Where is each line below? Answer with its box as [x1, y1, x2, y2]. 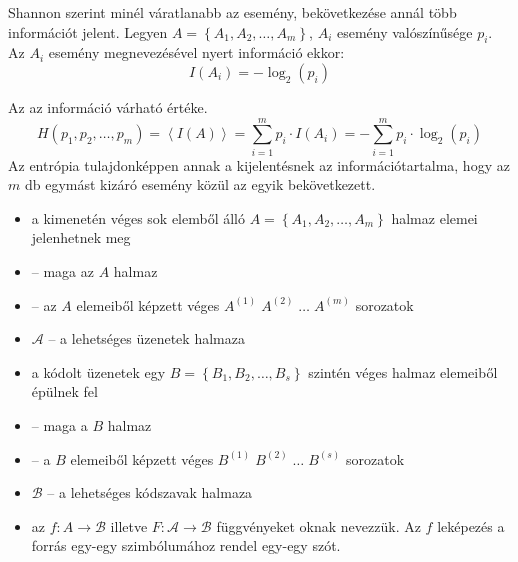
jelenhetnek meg [31, 227, 131, 248]
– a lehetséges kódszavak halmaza [47, 482, 253, 503]
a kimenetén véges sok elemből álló [31, 207, 246, 228]
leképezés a [437, 515, 505, 536]
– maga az [31, 261, 94, 282]
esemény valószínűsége [336, 21, 473, 42]
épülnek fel [31, 381, 98, 402]
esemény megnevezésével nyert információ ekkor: [48, 42, 345, 63]
